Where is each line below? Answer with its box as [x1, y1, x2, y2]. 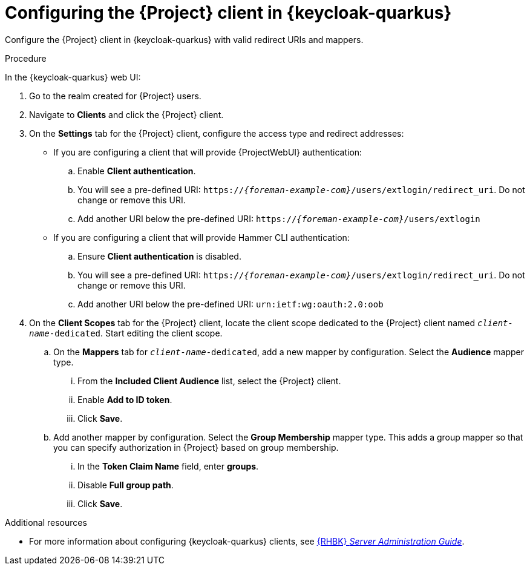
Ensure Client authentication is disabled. [77, 251, 241, 261]
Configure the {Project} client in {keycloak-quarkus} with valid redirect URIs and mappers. [5, 34, 364, 45]
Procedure [5, 53, 47, 64]
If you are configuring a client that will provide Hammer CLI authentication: [53, 232, 350, 243]
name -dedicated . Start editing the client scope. [29, 327, 223, 338]
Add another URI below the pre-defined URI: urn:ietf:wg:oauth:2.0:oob [77, 298, 384, 309]
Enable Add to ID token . [77, 394, 172, 405]
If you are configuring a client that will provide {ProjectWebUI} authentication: [53, 146, 362, 157]
